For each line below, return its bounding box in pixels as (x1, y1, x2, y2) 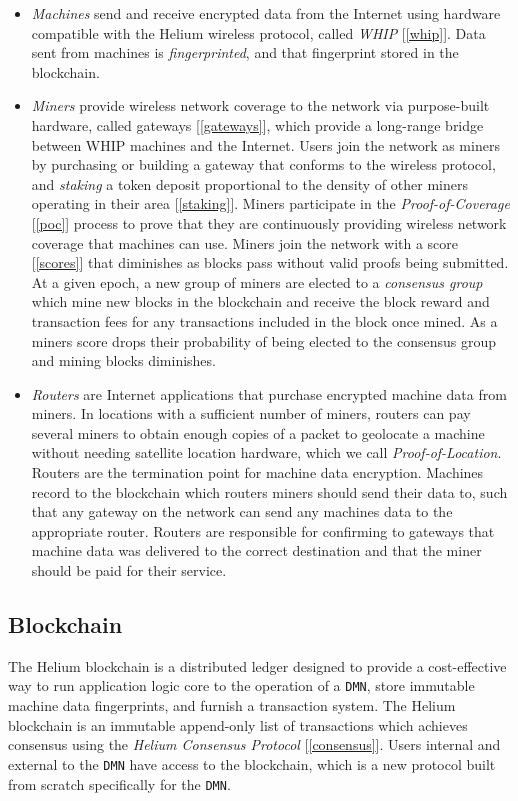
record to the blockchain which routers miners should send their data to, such (31, 481, 508, 502)
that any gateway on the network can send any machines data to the (31, 501, 453, 522)
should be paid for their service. (31, 560, 227, 581)
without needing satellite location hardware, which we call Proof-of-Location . (31, 442, 502, 463)
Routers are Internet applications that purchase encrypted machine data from (31, 383, 507, 404)
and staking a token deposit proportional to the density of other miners (31, 173, 468, 194)
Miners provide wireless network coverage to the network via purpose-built (31, 95, 490, 116)
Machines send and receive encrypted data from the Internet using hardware (31, 3, 501, 23)
